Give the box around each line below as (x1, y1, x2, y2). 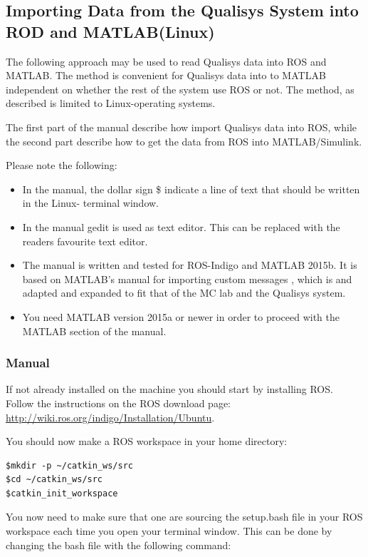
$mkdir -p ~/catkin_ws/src (6, 460, 133, 471)
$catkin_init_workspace (6, 488, 118, 499)
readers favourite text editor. (22, 233, 148, 248)
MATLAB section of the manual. (22, 323, 167, 338)
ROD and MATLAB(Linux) (6, 20, 215, 42)
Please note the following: (6, 158, 117, 173)
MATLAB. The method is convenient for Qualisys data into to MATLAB (6, 68, 326, 83)
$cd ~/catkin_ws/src (6, 474, 103, 485)
